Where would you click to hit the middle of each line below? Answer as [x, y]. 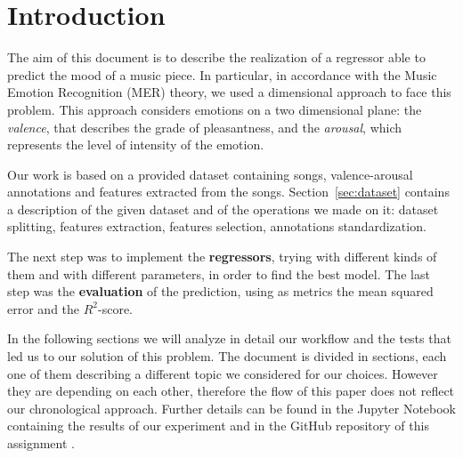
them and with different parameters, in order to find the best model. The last [219, 273]
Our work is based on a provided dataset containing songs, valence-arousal [210, 174]
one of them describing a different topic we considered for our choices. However [223, 373]
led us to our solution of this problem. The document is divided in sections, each [227, 356]
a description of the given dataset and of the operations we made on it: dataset [223, 209]
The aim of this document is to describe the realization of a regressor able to [216, 57]
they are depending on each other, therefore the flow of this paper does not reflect [231, 391]
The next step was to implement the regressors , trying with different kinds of [222, 257]
